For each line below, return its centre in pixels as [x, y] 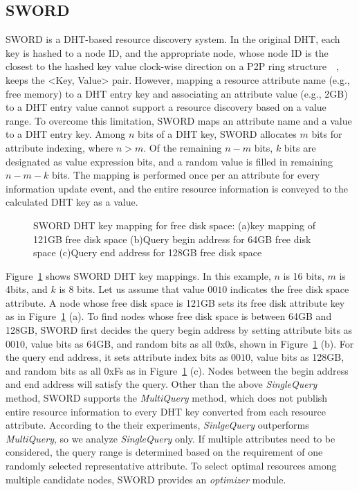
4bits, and [27, 289]
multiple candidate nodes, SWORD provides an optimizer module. [146, 479]
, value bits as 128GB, [297, 357]
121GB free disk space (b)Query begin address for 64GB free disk [172, 239]
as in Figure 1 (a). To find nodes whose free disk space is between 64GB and [169, 316]
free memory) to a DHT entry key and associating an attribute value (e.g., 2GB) [177, 93]
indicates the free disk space [289, 289]
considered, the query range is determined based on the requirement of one [164, 452]
